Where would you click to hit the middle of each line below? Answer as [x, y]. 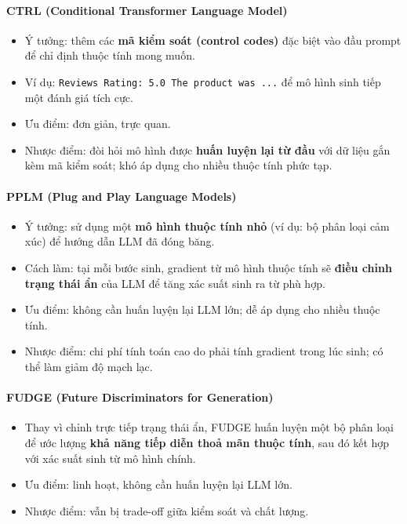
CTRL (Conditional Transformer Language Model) [147, 10]
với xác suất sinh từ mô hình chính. [110, 458]
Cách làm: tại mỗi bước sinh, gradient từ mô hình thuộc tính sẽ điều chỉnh [208, 267]
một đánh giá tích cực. [79, 97]
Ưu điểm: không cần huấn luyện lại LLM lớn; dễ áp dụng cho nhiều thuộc [202, 309]
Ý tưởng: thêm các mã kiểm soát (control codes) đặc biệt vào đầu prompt [213, 40]
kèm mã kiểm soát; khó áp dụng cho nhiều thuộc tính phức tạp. [178, 165]
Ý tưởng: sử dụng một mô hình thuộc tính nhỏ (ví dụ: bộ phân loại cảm [207, 226]
